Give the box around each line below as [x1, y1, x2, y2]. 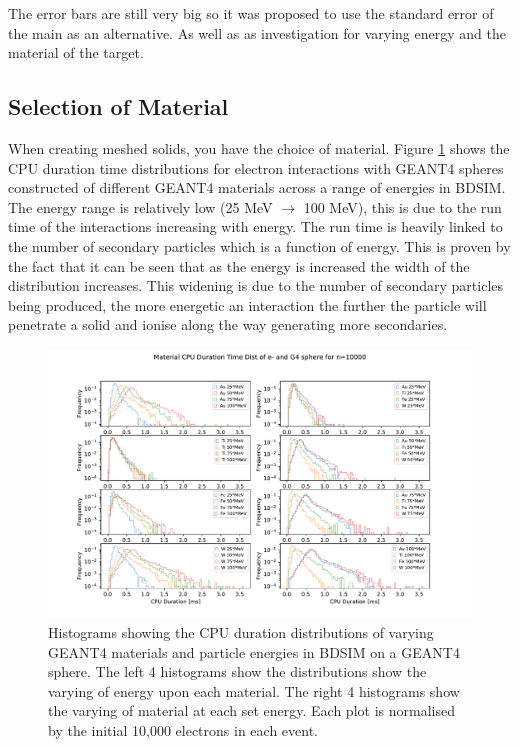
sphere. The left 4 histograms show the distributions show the [48, 661, 427, 682]
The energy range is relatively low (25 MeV [8, 196, 273, 217]
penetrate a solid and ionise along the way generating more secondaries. [8, 314, 448, 335]
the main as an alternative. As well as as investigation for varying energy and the [8, 22, 506, 43]
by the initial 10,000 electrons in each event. [48, 720, 318, 741]
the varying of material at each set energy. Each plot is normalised [48, 700, 455, 721]
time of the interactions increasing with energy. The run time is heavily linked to [8, 216, 503, 237]
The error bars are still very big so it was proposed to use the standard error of [8, 3, 494, 23]
